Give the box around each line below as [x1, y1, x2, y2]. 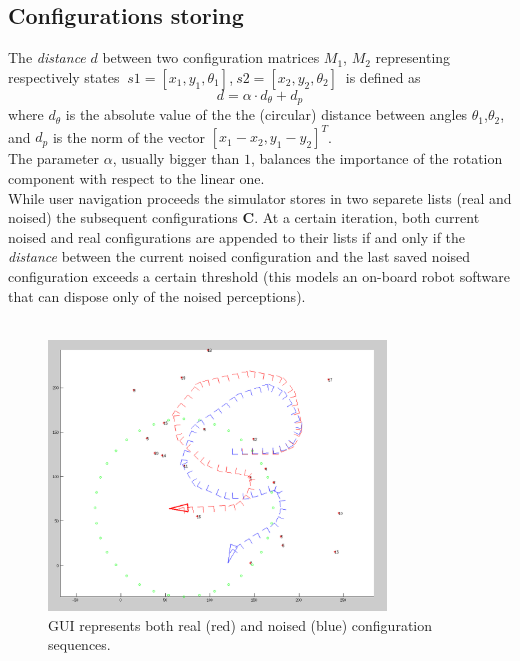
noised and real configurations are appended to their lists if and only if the [8, 226, 466, 247]
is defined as [345, 66, 421, 87]
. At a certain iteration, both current [254, 207, 480, 228]
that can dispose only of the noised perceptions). [8, 285, 306, 306]
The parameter [8, 148, 100, 169]
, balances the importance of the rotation [250, 148, 503, 169]
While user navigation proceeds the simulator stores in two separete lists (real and [8, 187, 512, 208]
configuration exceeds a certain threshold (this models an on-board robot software [8, 265, 510, 286]
